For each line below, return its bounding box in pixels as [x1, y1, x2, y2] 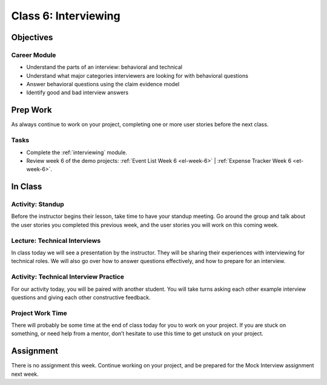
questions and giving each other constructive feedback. [11, 293, 151, 301]
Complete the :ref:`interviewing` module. [26, 149, 127, 156]
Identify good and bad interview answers [26, 89, 129, 97]
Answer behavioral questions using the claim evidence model [26, 81, 180, 88]
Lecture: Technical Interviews [11, 236, 101, 245]
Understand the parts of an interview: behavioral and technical [26, 64, 183, 71]
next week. [11, 370, 39, 378]
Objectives [11, 32, 53, 43]
